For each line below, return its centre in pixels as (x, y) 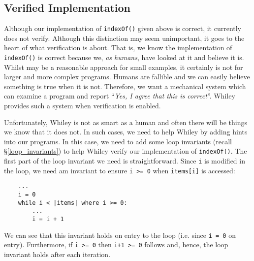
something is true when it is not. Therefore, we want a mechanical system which (125, 86)
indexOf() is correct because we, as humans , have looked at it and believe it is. (124, 57)
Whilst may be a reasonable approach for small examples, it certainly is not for (124, 67)
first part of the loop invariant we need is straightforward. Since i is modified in (125, 161)
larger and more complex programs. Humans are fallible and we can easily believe (127, 77)
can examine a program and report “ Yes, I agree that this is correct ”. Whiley (120, 96)
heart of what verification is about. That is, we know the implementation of (118, 48)
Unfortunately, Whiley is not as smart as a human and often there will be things (126, 122)
